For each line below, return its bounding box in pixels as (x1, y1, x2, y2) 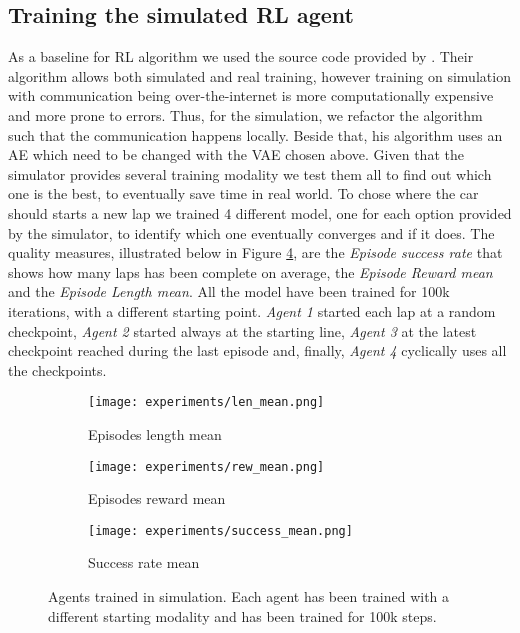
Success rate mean (88, 552, 200, 573)
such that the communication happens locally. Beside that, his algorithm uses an (8, 124, 503, 145)
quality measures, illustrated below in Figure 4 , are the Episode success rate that (8, 242, 503, 263)
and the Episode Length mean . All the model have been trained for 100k (8, 281, 450, 302)
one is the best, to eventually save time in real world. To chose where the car (8, 183, 479, 204)
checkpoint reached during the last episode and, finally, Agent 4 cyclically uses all (8, 340, 507, 361)
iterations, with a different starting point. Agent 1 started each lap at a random (8, 300, 496, 321)
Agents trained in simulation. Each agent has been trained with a (48, 586, 450, 607)
